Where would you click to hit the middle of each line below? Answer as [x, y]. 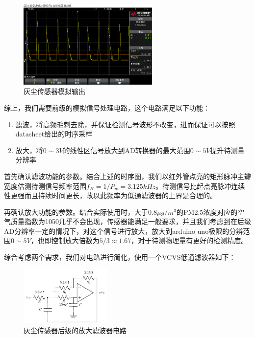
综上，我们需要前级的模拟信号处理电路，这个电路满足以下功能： [107, 107]
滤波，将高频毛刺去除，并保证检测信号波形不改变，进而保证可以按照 [125, 124]
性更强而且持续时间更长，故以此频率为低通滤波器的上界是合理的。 [110, 195]
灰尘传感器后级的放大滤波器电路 [75, 330]
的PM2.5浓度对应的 [207, 212]
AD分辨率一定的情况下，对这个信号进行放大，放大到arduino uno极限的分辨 [124, 231]
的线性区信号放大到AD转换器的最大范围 [127, 150]
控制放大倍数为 [75, 240]
